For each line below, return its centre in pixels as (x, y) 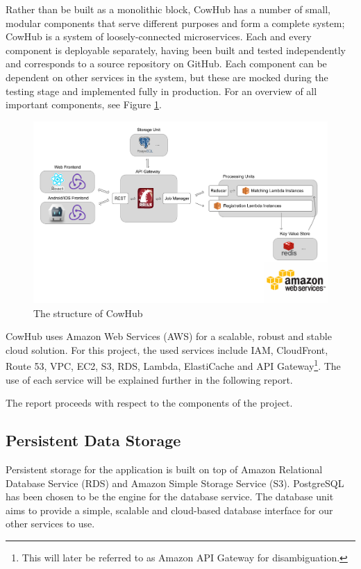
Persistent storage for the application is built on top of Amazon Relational (164, 469)
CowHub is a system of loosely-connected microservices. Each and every (159, 36)
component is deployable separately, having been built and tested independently (176, 50)
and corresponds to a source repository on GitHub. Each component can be (166, 63)
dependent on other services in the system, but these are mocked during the (167, 77)
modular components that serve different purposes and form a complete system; (175, 23)
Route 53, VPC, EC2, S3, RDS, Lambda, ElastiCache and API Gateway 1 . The (173, 365)
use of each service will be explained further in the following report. (149, 379)
